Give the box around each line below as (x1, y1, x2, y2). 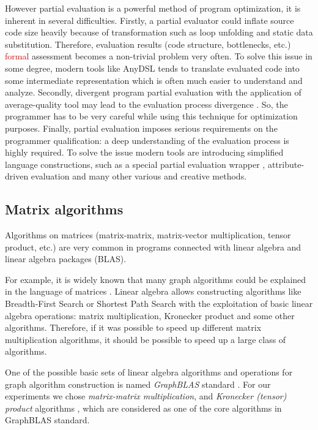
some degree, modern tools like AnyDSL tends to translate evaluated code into (5, 61, 300, 74)
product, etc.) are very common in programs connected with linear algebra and (5, 240, 301, 253)
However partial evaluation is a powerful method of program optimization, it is (5, 2, 301, 14)
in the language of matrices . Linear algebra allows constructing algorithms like (5, 285, 301, 298)
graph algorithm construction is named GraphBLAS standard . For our (5, 377, 271, 390)
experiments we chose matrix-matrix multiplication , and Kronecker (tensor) (5, 390, 287, 402)
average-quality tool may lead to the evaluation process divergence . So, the (5, 97, 288, 110)
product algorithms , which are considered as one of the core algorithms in (5, 401, 282, 414)
